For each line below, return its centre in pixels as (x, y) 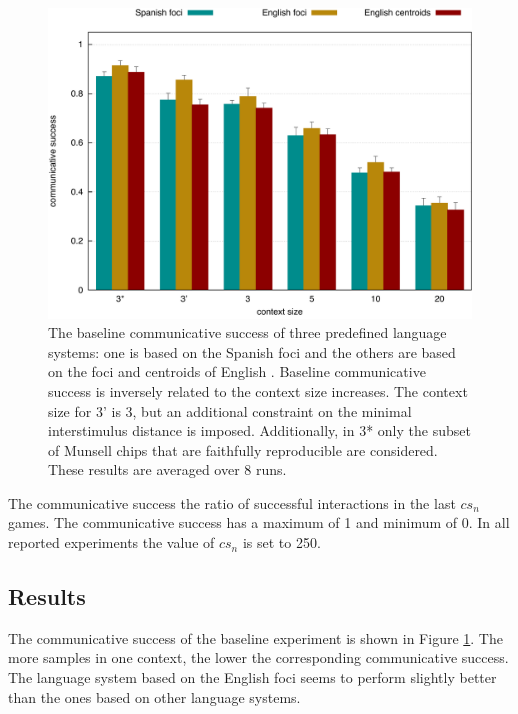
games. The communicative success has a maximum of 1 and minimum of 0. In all (259, 522)
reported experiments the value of (111, 542)
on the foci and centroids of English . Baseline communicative (237, 371)
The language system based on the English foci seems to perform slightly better (252, 677)
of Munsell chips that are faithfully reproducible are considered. (243, 449)
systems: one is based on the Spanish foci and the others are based (252, 351)
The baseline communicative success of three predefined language (247, 332)
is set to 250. (281, 542)
